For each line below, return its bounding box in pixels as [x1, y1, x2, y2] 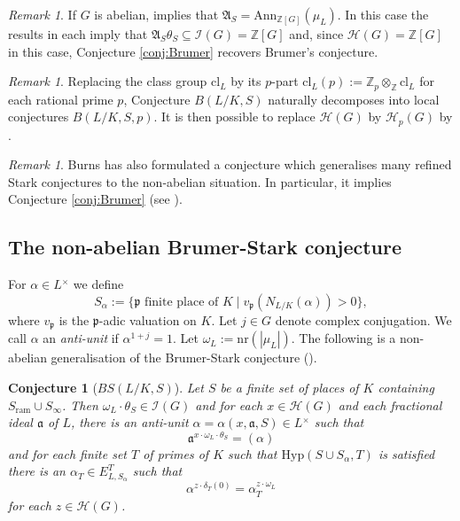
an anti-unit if [43, 329, 119, 347]
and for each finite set [8, 444, 127, 463]
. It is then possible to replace [153, 107, 316, 126]
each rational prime [8, 89, 113, 108]
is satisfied [378, 444, 435, 463]
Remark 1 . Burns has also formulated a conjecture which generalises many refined [8, 155, 452, 174]
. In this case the [337, 5, 429, 23]
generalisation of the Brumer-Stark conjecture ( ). [51, 348, 317, 367]
